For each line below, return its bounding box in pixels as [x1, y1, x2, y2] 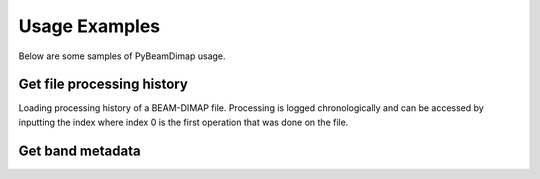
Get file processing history [18, 76, 189, 93]
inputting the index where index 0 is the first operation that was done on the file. [18, 116, 349, 128]
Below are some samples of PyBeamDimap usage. [18, 50, 226, 62]
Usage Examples [18, 15, 161, 37]
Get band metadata [18, 142, 141, 159]
